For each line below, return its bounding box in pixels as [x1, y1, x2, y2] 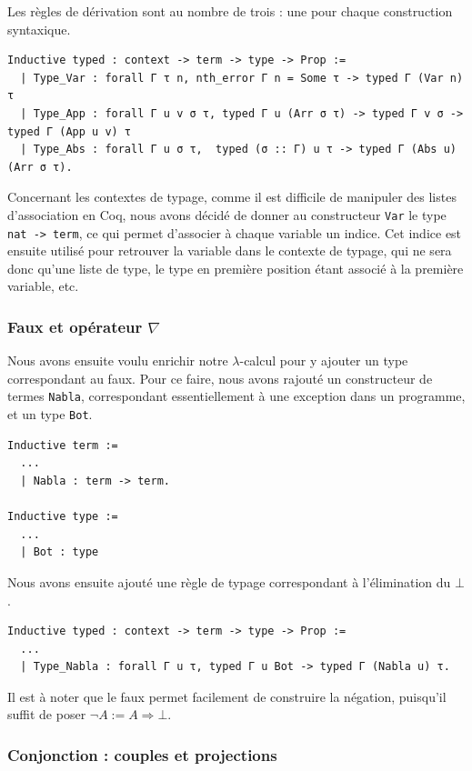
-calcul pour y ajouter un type [239, 351, 408, 370]
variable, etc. [7, 276, 79, 295]
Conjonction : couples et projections [7, 743, 277, 766]
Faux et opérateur [7, 315, 143, 337]
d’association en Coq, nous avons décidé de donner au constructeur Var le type [7, 205, 447, 224]
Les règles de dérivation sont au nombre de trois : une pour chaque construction [7, 2, 453, 20]
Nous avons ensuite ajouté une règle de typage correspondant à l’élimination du [7, 572, 451, 591]
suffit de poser [7, 705, 86, 724]
